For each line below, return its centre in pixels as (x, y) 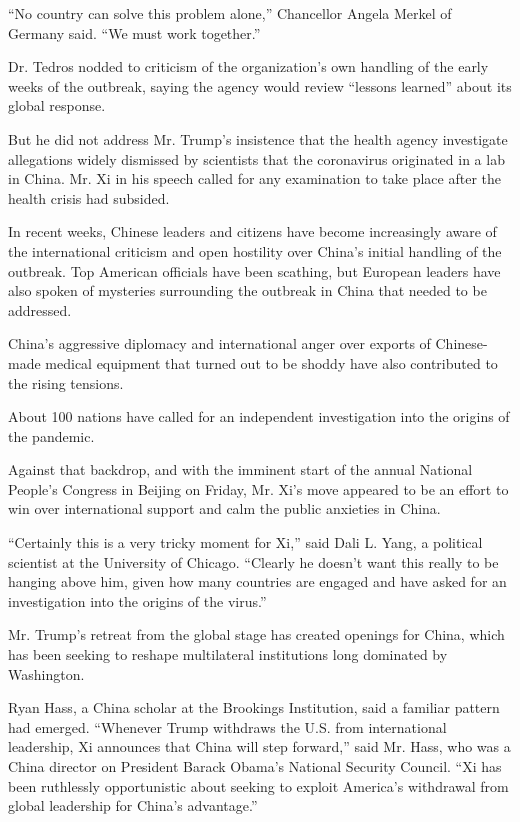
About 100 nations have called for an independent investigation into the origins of (259, 416)
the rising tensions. (66, 382)
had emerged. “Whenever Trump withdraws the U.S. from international (227, 726)
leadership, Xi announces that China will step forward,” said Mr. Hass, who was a (259, 746)
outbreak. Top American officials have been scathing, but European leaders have (254, 270)
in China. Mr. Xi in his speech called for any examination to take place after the (254, 178)
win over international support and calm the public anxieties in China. (224, 508)
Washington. (46, 673)
